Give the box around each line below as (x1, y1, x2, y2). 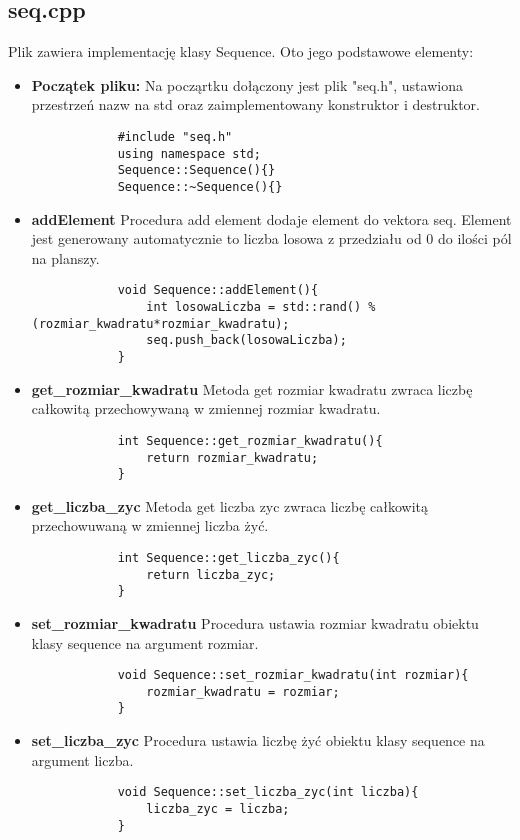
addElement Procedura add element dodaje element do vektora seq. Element (31, 208, 512, 229)
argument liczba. (31, 749, 134, 770)
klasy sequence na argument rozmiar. (31, 632, 259, 653)
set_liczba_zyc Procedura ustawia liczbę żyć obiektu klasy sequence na (31, 730, 485, 751)
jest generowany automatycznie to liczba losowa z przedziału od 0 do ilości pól (31, 228, 512, 249)
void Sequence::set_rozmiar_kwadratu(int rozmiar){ (117, 668, 469, 683)
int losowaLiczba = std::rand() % (146, 300, 376, 315)
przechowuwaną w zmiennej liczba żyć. (31, 515, 269, 536)
